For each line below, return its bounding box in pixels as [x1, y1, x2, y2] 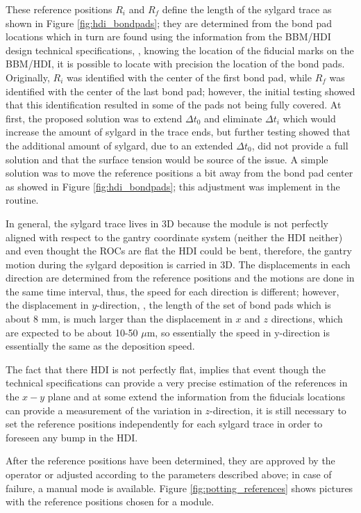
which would [283, 111, 336, 125]
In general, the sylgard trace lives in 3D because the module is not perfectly [6, 215, 328, 230]
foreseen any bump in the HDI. [6, 430, 138, 444]
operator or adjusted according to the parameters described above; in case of [6, 467, 332, 481]
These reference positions [6, 2, 112, 16]
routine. [6, 193, 39, 207]
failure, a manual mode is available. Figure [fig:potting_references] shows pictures [6, 480, 353, 495]
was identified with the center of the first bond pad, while [67, 70, 312, 84]
